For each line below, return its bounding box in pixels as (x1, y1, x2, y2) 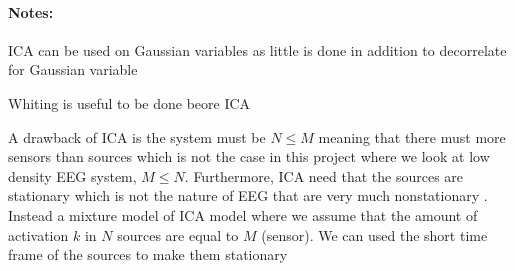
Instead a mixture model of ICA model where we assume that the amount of (8, 204, 478, 225)
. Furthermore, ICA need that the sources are (184, 165, 464, 186)
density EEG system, (8, 165, 137, 186)
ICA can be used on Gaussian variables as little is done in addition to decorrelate (8, 39, 507, 60)
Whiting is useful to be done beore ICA (8, 92, 251, 113)
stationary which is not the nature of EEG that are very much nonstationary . (8, 185, 488, 206)
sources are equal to (117, 224, 239, 245)
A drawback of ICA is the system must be (8, 126, 266, 147)
